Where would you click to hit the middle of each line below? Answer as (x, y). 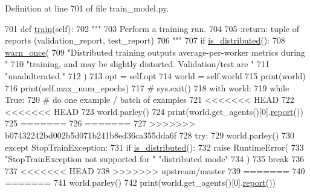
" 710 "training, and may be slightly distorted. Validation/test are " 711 (137, 64)
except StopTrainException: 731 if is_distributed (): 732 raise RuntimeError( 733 (154, 147)
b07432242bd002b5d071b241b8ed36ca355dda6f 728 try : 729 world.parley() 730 (150, 135)
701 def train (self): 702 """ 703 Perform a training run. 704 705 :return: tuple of (152, 28)
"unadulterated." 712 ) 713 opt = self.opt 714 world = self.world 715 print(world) (155, 75)
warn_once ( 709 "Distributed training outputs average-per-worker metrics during (155, 52)
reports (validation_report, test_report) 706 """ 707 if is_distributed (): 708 (145, 40)
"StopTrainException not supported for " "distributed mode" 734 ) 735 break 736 (155, 159)
